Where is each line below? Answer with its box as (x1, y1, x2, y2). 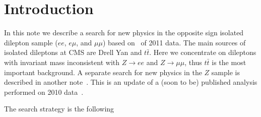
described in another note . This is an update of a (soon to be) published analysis (4, 77, 257, 87)
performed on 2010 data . (4, 86, 84, 97)
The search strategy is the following (4, 103, 114, 114)
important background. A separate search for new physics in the (4, 67, 202, 77)
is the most (212, 56, 246, 67)
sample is (211, 67, 240, 77)
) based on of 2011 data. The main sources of (102, 37, 246, 47)
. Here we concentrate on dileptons (149, 47, 256, 57)
